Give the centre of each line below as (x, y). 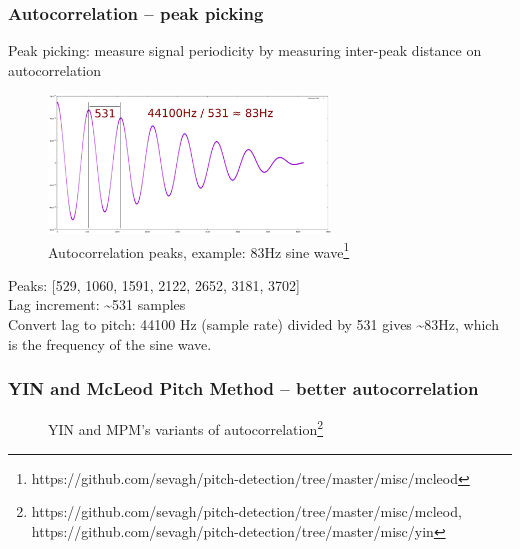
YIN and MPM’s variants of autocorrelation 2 (186, 427)
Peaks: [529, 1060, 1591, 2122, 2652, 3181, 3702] (154, 284)
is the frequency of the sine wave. (110, 343)
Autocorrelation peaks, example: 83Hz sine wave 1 (199, 250)
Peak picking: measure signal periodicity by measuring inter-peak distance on (245, 50)
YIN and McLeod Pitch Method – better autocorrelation (243, 388)
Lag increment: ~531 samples (97, 304)
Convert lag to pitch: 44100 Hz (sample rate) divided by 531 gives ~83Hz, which (253, 323)
